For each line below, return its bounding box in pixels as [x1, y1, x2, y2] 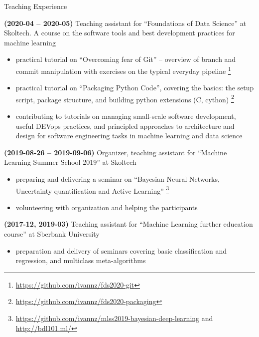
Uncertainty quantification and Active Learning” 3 [15, 184, 169, 196]
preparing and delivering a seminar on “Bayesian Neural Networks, [15, 174, 220, 184]
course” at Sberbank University [4, 229, 100, 239]
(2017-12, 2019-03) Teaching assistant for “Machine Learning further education [4, 219, 253, 229]
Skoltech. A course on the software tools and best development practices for [4, 27, 235, 38]
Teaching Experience [4, 1, 67, 11]
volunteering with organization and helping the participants [15, 202, 198, 212]
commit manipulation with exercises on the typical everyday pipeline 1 [15, 64, 231, 76]
